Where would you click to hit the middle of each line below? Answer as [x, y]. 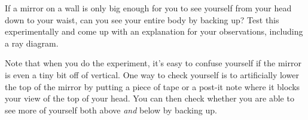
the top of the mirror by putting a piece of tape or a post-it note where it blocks [153, 86]
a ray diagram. [32, 43]
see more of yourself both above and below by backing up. [111, 110]
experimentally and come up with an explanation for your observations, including [154, 31]
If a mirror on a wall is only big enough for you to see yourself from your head [148, 8]
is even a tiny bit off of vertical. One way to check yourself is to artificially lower [152, 74]
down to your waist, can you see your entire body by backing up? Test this [142, 19]
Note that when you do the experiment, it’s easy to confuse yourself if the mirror [153, 63]
